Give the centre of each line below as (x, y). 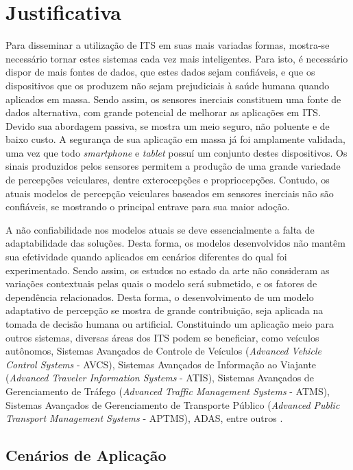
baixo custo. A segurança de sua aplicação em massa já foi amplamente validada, (175, 139)
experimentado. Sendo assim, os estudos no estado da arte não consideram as (168, 270)
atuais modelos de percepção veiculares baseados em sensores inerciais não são (170, 193)
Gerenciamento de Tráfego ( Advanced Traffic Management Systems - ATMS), (168, 391)
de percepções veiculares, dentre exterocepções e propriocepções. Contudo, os (168, 180)
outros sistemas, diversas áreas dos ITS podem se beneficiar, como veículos (162, 337)
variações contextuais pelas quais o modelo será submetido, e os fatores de (161, 283)
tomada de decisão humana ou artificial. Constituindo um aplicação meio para (170, 324)
